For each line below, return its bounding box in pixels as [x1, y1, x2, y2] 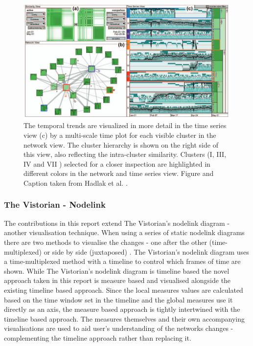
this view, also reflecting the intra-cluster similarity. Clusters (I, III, [23, 149, 227, 159]
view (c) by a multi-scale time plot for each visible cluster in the [23, 130, 216, 140]
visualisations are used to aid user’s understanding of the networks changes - [4, 323, 233, 333]
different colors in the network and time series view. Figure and [23, 168, 214, 178]
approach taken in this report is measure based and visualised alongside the [4, 275, 231, 285]
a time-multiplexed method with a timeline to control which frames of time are [4, 256, 241, 266]
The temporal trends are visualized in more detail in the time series [23, 120, 227, 130]
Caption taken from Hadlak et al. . [23, 177, 128, 188]
